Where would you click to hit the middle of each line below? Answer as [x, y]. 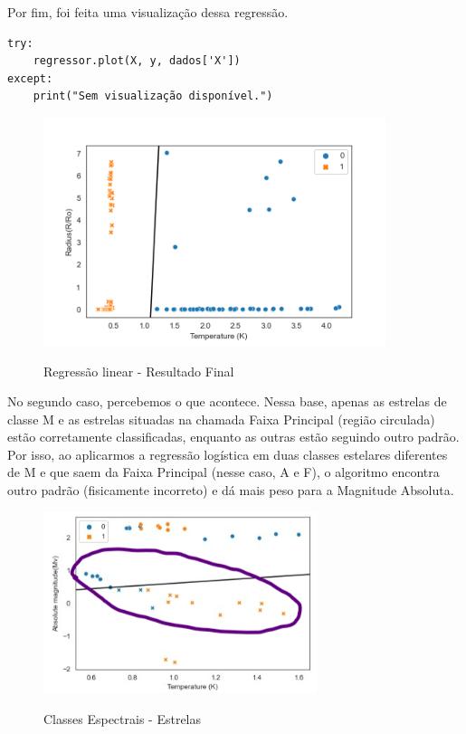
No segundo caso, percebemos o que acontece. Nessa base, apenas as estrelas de [227, 401]
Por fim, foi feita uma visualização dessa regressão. [148, 12]
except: [30, 78]
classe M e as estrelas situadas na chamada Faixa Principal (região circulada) [221, 419]
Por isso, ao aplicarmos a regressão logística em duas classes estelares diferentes [228, 454]
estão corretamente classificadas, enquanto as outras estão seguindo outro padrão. [233, 437]
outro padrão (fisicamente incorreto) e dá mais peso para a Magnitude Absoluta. [231, 490]
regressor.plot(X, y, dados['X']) [137, 61]
